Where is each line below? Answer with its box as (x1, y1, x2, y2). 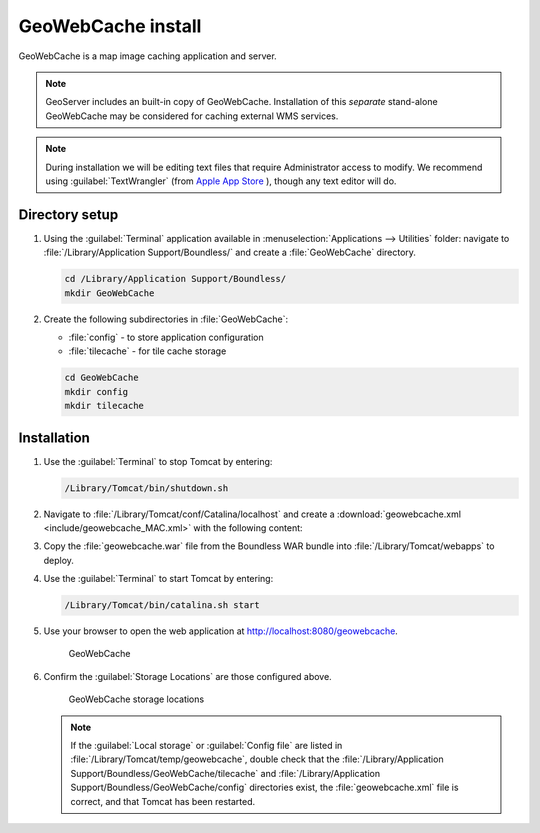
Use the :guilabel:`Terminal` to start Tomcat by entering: (43, 573, 274, 585)
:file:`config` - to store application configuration (68, 331, 264, 343)
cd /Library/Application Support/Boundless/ (64, 273, 287, 285)
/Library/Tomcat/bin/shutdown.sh (64, 482, 229, 494)
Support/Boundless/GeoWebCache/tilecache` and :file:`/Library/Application (70, 767, 380, 779)
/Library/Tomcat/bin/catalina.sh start (64, 600, 260, 611)
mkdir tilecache (64, 400, 145, 412)
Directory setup (18, 206, 119, 223)
